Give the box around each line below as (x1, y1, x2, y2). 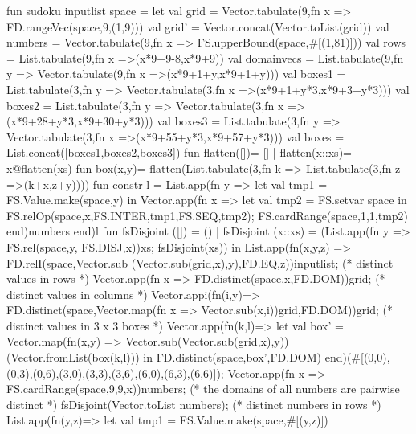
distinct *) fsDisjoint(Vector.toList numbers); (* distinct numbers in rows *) (6, 395, 381, 412)
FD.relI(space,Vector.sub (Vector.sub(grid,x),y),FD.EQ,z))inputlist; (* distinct (6, 254, 394, 271)
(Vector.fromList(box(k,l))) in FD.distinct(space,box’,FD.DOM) (6, 349, 321, 366)
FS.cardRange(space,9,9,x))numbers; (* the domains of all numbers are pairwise (6, 380, 400, 397)
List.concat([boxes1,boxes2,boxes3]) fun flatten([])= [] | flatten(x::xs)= (6, 144, 352, 161)
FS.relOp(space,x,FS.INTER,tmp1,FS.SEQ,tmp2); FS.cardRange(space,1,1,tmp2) (6, 207, 409, 223)
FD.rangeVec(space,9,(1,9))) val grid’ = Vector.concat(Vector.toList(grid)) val (6, 18, 389, 35)
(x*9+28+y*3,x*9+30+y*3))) (6, 113, 153, 129)
